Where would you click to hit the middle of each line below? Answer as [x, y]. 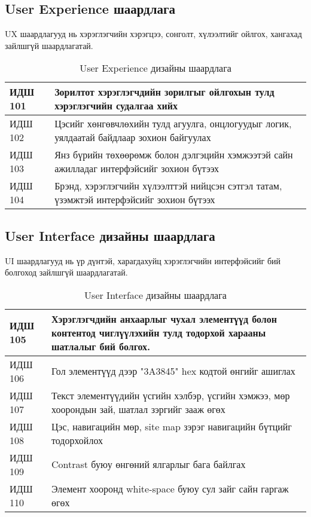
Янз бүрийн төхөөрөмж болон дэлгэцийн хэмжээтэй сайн [174, 155]
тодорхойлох [77, 440]
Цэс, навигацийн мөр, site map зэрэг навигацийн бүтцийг [172, 426]
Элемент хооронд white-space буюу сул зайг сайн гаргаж [170, 488]
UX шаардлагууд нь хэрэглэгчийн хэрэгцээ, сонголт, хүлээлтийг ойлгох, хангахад [153, 34]
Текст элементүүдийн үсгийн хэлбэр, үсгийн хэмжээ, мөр [171, 395]
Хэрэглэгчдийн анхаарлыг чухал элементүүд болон [164, 319]
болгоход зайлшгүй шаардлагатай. [66, 272]
